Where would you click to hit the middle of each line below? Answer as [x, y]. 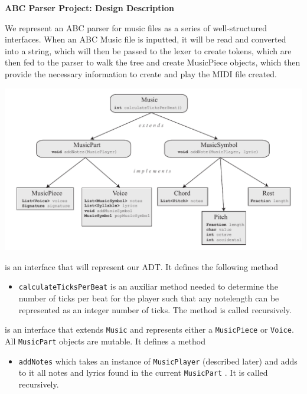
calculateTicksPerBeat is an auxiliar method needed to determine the [148, 286]
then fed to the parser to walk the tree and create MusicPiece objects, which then [153, 62]
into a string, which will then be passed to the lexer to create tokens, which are [148, 50]
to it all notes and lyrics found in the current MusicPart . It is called [143, 372]
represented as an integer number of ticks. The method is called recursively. [155, 309]
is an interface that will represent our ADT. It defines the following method [141, 266]
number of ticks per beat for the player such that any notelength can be [149, 298]
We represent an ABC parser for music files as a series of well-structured [136, 27]
